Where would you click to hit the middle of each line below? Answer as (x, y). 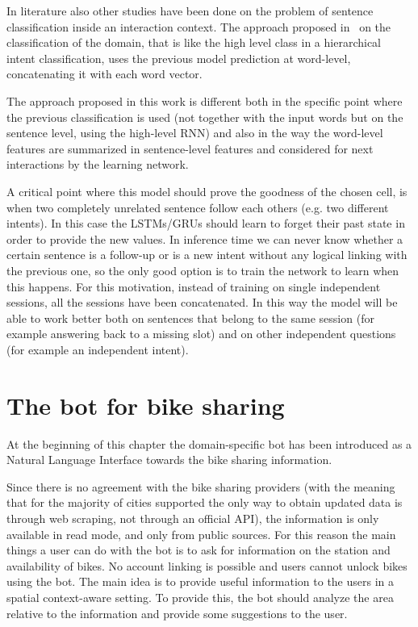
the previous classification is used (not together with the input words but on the (205, 117)
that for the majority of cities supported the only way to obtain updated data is (205, 502)
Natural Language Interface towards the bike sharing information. (169, 460)
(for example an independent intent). (98, 349)
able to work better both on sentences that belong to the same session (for (190, 318)
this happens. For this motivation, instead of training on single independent (194, 286)
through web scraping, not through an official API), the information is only (193, 518)
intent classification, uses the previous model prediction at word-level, (179, 58)
